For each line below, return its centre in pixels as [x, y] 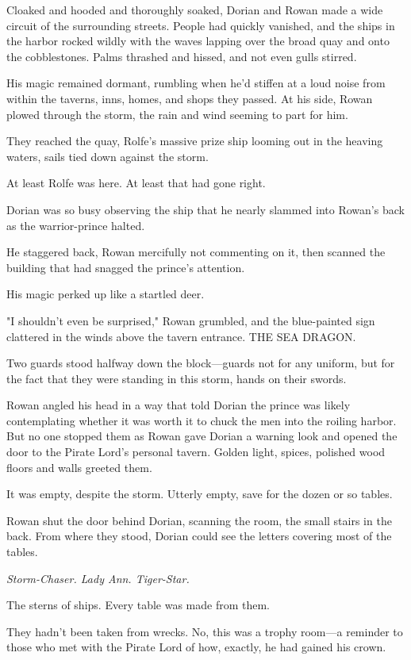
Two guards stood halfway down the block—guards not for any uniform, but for [201, 363]
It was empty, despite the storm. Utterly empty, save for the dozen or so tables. [200, 494]
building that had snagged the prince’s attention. [126, 267]
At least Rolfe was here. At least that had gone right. [136, 183]
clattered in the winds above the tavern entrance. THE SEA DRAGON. [181, 336]
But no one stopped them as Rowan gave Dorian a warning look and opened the [202, 436]
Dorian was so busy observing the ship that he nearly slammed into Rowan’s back [205, 209]
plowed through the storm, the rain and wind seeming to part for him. [177, 114]
